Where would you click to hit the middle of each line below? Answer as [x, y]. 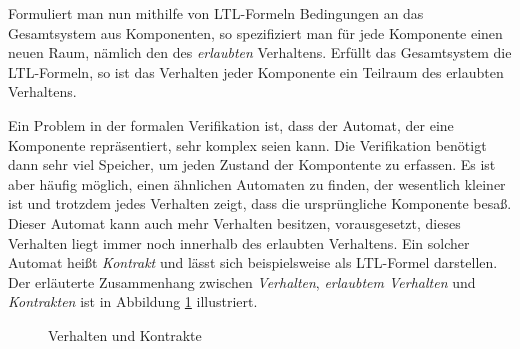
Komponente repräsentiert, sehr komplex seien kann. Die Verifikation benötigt [247, 144]
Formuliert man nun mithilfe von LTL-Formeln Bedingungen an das [216, 13]
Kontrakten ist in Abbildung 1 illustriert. [133, 301]
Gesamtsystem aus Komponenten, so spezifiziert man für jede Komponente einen [255, 32]
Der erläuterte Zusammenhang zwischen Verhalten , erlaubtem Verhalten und [242, 281]
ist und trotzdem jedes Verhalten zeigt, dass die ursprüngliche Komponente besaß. [260, 203]
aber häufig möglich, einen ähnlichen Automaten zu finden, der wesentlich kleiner [257, 183]
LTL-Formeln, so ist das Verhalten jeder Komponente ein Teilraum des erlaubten [256, 71]
